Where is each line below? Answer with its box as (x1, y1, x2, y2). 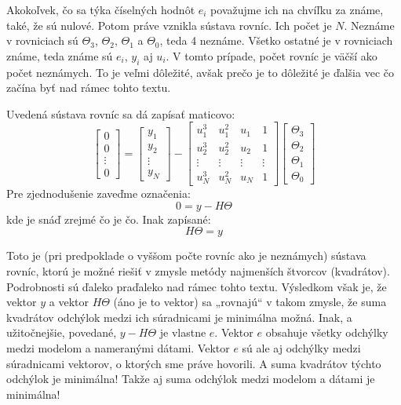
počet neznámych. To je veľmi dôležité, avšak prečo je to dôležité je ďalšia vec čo (6, 64, 394, 80)
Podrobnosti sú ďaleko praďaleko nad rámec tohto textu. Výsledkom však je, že (6, 278, 387, 294)
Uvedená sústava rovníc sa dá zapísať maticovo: (6, 105, 235, 122)
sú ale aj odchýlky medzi (242, 339, 361, 356)
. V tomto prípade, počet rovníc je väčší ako (166, 47, 377, 64)
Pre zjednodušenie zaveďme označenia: (6, 185, 191, 202)
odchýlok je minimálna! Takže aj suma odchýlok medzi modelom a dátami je (6, 370, 375, 387)
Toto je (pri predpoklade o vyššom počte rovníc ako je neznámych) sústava (6, 247, 366, 264)
